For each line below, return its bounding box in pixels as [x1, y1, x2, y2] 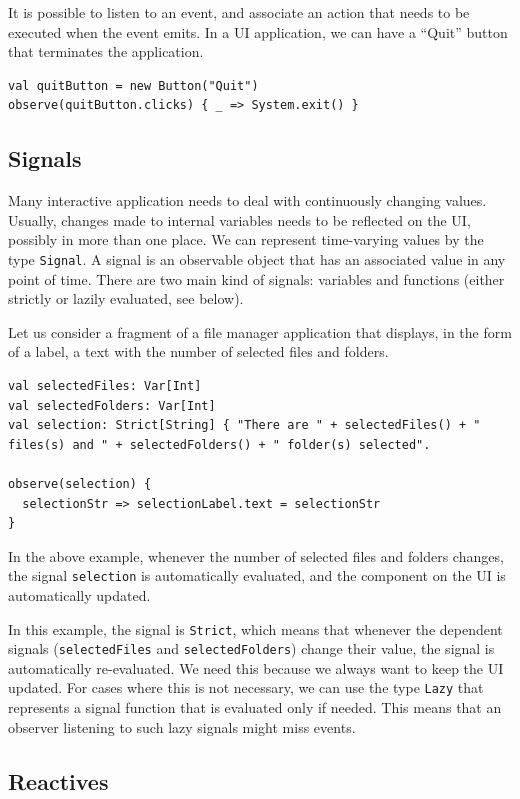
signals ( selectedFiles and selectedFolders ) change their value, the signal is [8, 638, 495, 659]
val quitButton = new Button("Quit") [8, 78, 259, 93]
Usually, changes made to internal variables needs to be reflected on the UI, [8, 209, 471, 230]
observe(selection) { [8, 476, 152, 491]
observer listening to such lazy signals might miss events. [8, 716, 356, 737]
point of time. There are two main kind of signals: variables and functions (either [8, 268, 505, 289]
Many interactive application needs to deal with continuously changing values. [8, 190, 487, 211]
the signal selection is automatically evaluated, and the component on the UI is [8, 565, 506, 586]
